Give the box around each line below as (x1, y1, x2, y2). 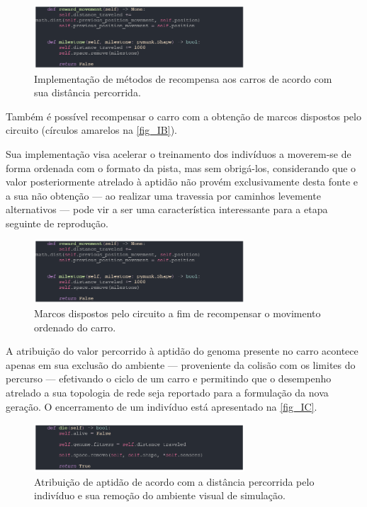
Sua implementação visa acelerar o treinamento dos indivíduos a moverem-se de (6, 146, 351, 161)
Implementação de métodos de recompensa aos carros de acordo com (34, 71, 332, 86)
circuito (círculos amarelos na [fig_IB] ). (6, 123, 177, 137)
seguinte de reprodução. (6, 215, 108, 230)
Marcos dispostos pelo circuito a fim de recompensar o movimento (34, 306, 321, 321)
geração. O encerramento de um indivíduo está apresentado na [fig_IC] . (6, 399, 317, 414)
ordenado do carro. (34, 319, 116, 334)
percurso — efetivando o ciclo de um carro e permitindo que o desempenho (6, 371, 332, 386)
